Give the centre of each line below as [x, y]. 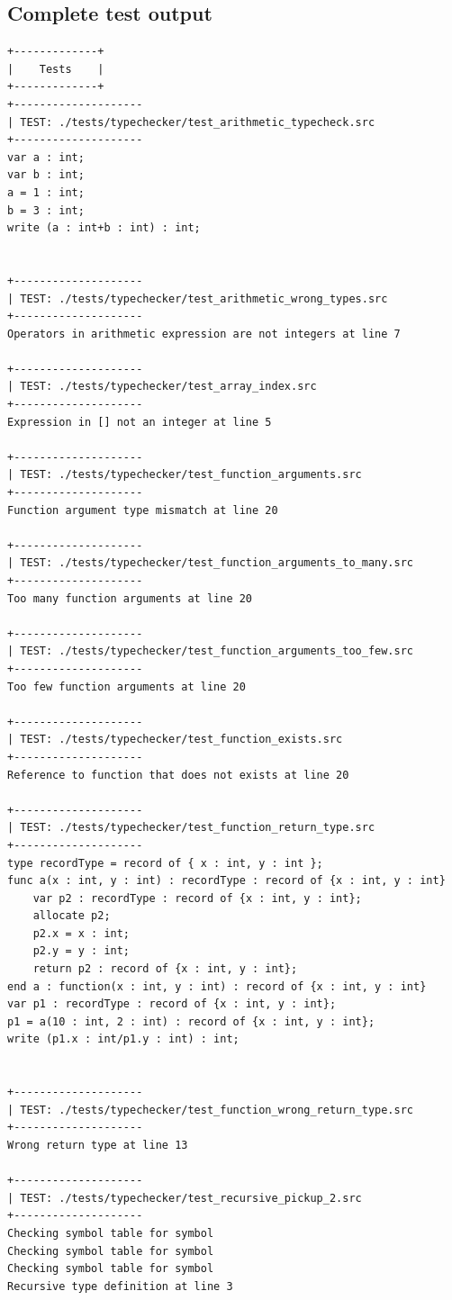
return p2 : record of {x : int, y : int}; [165, 969]
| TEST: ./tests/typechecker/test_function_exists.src [175, 740]
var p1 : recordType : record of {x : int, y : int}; [172, 1004]
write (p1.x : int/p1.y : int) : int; [123, 1039]
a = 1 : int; [46, 192]
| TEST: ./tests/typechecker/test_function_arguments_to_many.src [211, 563]
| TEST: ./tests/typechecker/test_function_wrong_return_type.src [211, 1110]
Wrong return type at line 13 [98, 1146]
